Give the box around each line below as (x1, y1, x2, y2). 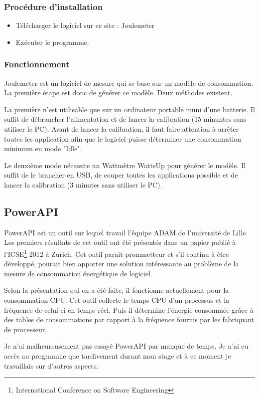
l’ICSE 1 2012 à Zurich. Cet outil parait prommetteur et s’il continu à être (4, 247, 229, 259)
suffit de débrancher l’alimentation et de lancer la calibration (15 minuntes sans (4, 114, 247, 124)
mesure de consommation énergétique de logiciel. (4, 268, 152, 278)
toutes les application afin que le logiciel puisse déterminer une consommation (4, 133, 242, 144)
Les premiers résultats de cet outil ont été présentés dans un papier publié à (4, 237, 236, 247)
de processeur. (4, 324, 47, 334)
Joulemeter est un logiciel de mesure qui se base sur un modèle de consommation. (4, 77, 254, 88)
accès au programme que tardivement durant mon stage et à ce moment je (4, 350, 231, 361)
